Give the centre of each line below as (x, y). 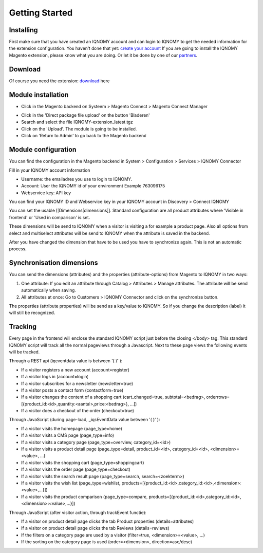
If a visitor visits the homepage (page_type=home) (72, 428)
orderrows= (218, 397)
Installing (24, 30)
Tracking (23, 327)
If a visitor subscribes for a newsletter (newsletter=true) (77, 383)
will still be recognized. (32, 313)
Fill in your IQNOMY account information (49, 170)
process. (18, 249)
